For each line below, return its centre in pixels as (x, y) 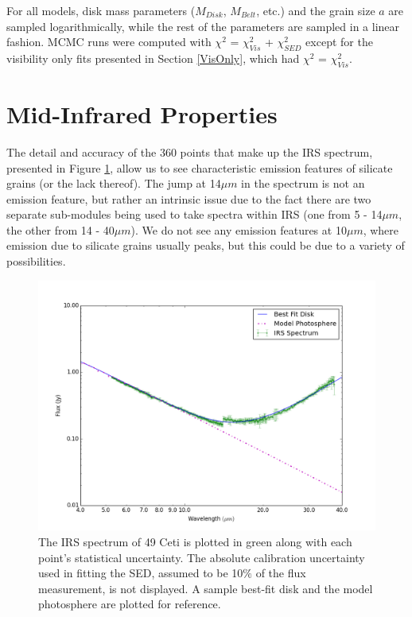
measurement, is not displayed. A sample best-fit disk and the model (206, 588)
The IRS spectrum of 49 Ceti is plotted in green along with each (195, 541)
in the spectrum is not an (303, 183)
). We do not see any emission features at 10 (239, 229)
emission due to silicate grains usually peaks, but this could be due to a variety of (206, 245)
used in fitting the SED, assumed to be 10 (141, 573)
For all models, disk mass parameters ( (101, 10)
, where (381, 229)
